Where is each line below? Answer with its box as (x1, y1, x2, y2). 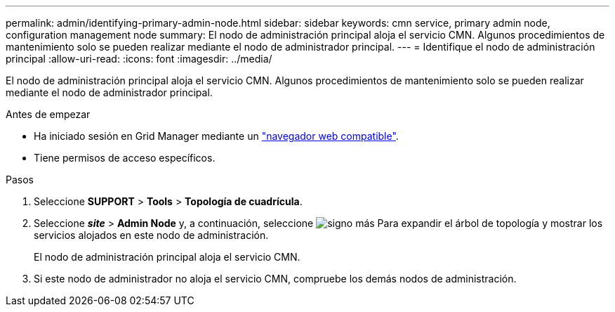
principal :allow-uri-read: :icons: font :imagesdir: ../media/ (6, 53, 272, 65)
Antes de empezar (6, 108, 91, 120)
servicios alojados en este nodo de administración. (34, 229, 269, 241)
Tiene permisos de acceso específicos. (34, 152, 216, 164)
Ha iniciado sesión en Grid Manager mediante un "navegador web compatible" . (34, 130, 399, 142)
